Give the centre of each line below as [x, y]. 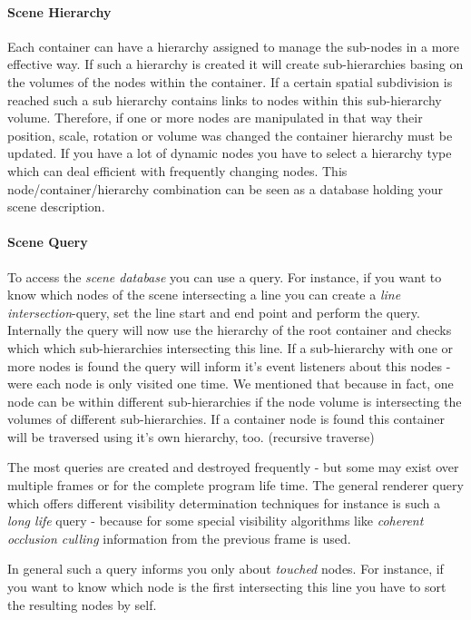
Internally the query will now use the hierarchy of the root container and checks [230, 330]
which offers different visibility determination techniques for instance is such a [224, 502]
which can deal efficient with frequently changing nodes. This [177, 170]
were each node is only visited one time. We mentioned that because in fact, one [231, 384]
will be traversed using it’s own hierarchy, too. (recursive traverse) [191, 436]
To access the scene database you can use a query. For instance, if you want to [225, 276]
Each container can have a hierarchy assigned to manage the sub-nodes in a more [234, 46]
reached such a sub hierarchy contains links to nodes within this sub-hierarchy [225, 99]
